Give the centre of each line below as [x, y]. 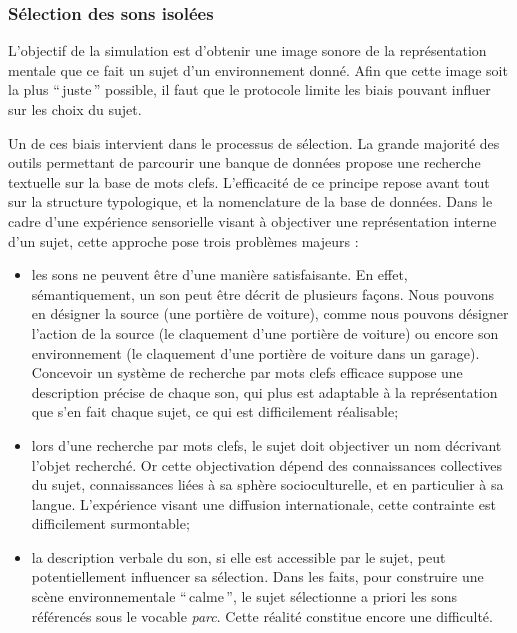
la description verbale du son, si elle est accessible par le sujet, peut [238, 556]
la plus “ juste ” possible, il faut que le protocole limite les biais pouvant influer [249, 89]
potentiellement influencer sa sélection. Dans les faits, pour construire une [257, 576]
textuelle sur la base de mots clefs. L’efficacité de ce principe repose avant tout [249, 181]
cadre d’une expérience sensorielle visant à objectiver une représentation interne [252, 220]
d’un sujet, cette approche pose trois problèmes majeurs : [183, 240]
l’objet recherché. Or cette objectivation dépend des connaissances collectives [267, 464]
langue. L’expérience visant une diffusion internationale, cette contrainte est [263, 503]
